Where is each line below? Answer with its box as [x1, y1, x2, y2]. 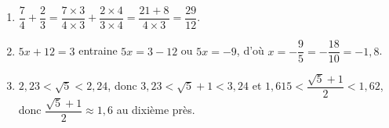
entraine [78, 42, 118, 59]
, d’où [236, 42, 264, 59]
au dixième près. [116, 101, 195, 118]
